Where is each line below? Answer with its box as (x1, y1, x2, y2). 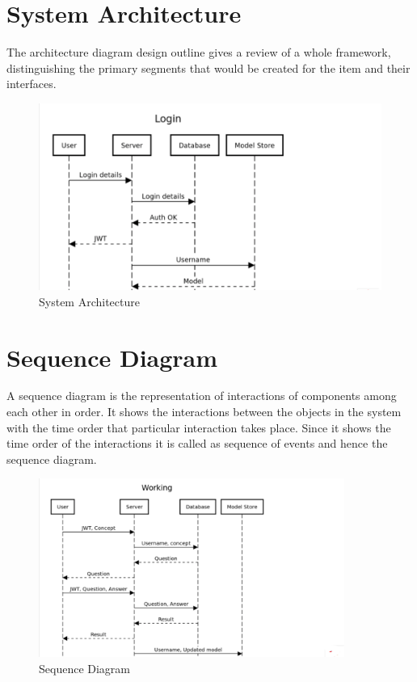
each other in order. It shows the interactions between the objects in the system (6, 403, 402, 420)
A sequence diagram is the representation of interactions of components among (6, 387, 397, 404)
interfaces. (6, 75, 57, 92)
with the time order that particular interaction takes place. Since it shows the (6, 419, 391, 436)
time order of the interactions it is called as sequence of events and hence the (6, 435, 388, 452)
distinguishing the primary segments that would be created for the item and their (6, 59, 411, 76)
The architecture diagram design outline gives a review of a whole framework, (6, 44, 391, 61)
